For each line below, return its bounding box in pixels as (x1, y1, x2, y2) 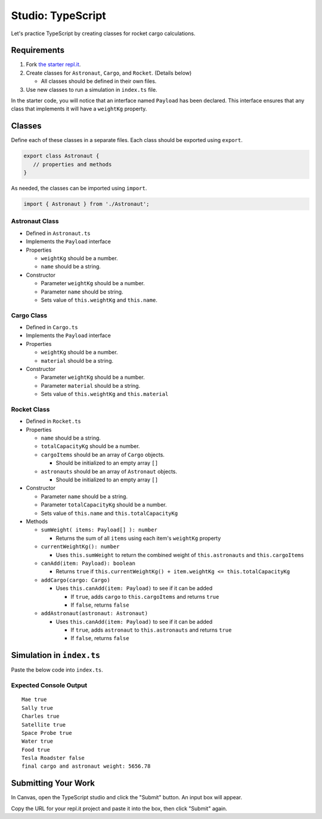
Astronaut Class (11, 217, 59, 225)
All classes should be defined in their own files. (41, 78, 157, 85)
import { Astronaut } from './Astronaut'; (23, 200, 150, 208)
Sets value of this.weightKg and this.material (41, 391, 169, 398)
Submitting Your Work (11, 778, 95, 789)
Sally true (21, 704, 54, 711)
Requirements (11, 45, 65, 55)
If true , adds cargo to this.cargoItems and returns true (70, 593, 219, 600)
